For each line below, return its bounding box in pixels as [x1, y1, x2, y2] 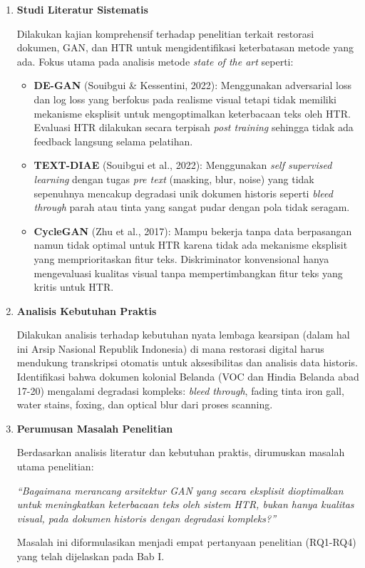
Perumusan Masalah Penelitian [16, 420, 173, 435]
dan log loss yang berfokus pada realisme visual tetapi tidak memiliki [34, 91, 336, 106]
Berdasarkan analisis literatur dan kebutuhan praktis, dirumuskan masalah [16, 445, 345, 460]
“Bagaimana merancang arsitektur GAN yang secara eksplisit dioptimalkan [16, 482, 344, 497]
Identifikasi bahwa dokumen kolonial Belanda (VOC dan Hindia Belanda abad [16, 369, 359, 384]
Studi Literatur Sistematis [16, 2, 148, 16]
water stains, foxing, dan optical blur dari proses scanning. [16, 397, 273, 412]
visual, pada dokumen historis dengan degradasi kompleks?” [16, 510, 277, 525]
